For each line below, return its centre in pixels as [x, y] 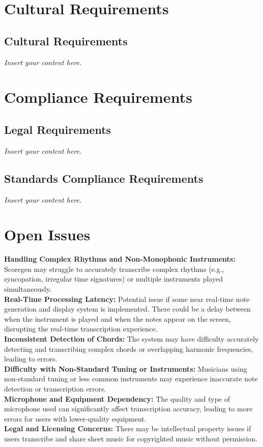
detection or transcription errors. [55, 388]
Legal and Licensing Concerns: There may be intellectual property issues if [128, 428]
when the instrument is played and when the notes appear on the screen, [118, 318]
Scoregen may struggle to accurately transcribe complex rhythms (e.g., [114, 269]
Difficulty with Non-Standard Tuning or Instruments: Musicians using [126, 368]
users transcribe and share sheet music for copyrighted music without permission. [131, 438]
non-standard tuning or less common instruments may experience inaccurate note [131, 379]
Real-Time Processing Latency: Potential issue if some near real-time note [127, 299]
